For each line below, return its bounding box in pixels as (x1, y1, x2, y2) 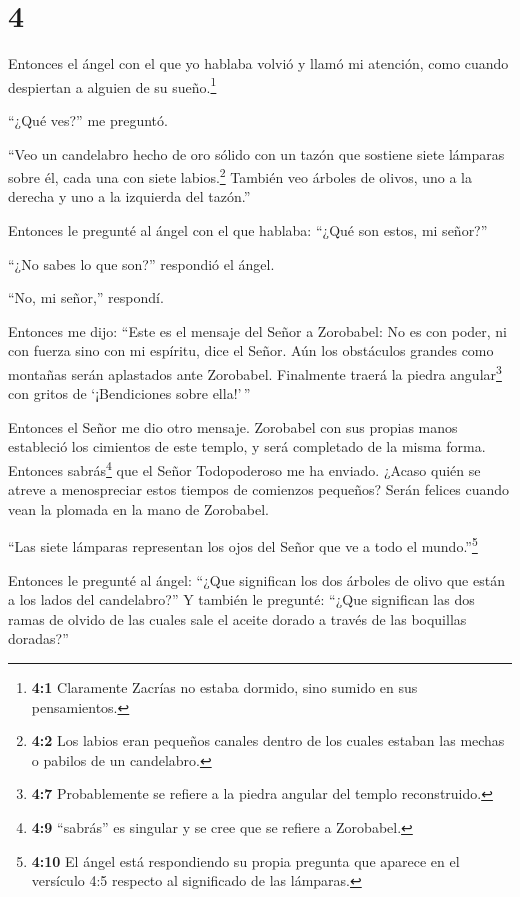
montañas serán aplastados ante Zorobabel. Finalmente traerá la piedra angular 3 (8, 360, 502, 384)
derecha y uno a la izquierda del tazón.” (8, 186, 251, 207)
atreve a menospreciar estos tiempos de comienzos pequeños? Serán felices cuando (8, 479, 510, 500)
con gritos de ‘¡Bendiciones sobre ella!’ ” (8, 383, 251, 404)
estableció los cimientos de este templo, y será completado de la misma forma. (8, 436, 486, 457)
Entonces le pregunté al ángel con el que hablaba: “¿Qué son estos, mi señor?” (8, 220, 488, 240)
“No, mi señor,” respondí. (8, 287, 164, 308)
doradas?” (8, 628, 69, 649)
